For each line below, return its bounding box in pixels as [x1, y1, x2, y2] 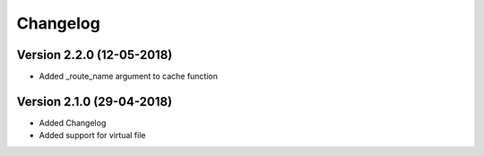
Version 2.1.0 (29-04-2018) [16, 94, 173, 109]
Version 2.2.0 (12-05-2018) [16, 47, 173, 62]
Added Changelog [39, 117, 107, 128]
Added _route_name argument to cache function [39, 71, 219, 82]
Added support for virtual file [39, 130, 146, 141]
